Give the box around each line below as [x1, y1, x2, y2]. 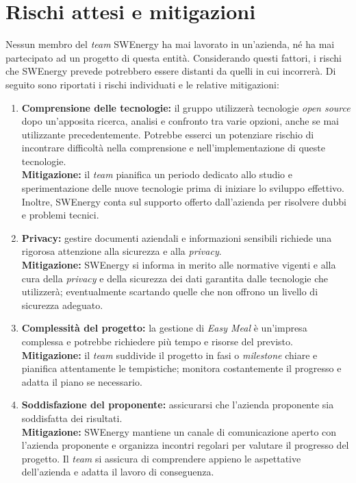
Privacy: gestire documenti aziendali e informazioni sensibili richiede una [21, 230, 332, 245]
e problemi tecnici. [21, 208, 99, 222]
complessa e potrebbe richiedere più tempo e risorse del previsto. [21, 334, 293, 348]
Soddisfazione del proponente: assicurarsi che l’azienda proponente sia [21, 397, 334, 412]
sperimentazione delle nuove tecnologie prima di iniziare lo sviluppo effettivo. [21, 181, 345, 195]
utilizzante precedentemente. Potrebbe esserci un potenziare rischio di [21, 127, 314, 141]
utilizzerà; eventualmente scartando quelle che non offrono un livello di [21, 284, 318, 299]
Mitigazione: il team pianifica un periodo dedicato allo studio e [21, 167, 292, 182]
